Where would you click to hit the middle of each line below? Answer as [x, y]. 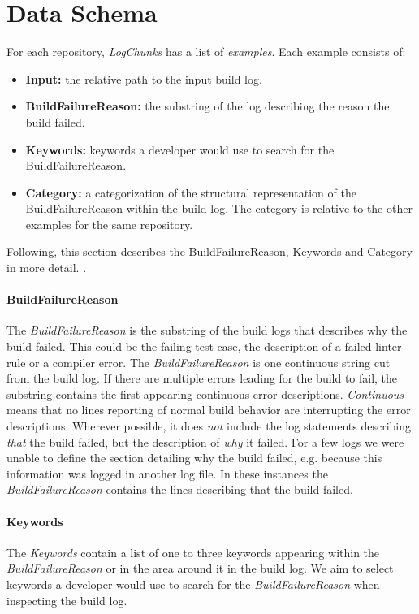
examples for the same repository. [109, 224]
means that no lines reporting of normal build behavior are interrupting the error [209, 410]
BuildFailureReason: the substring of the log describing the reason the [207, 106]
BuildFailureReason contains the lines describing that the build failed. [180, 489]
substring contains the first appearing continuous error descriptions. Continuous [205, 393]
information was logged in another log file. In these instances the [167, 473]
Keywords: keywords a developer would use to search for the [180, 149]
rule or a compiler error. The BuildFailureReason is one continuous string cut [199, 362]
